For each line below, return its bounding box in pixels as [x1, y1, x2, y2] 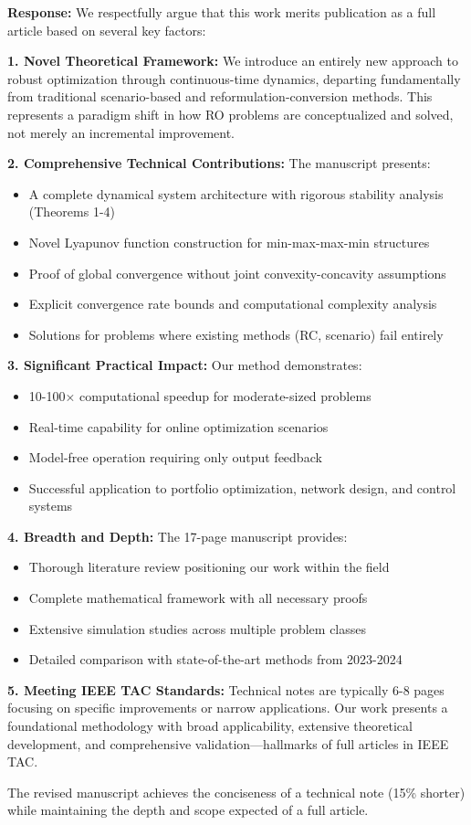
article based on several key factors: [7, 20, 206, 39]
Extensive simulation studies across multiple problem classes [28, 619, 367, 638]
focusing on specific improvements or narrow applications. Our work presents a [7, 698, 448, 717]
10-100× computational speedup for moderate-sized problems [28, 386, 372, 405]
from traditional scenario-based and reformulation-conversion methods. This [7, 87, 433, 106]
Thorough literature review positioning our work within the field [28, 557, 390, 576]
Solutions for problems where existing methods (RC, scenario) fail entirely [28, 324, 444, 344]
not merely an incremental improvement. [7, 122, 235, 142]
